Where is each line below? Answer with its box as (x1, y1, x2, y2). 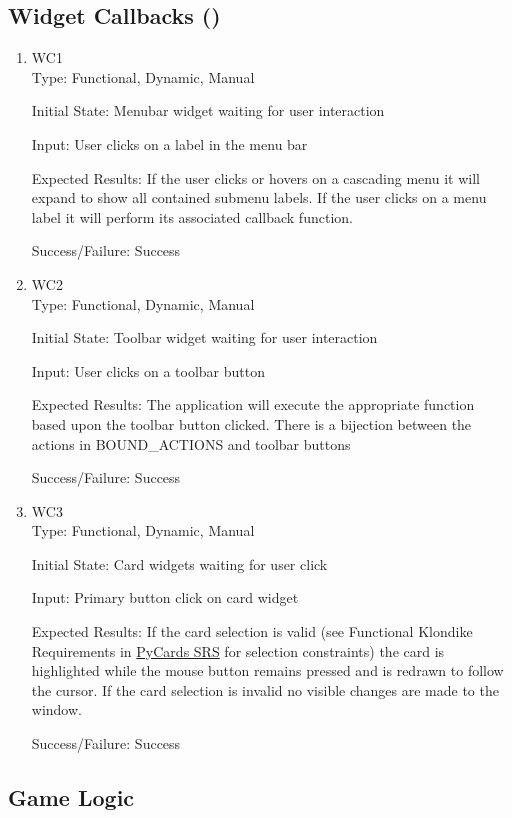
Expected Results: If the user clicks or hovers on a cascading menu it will (31, 167, 480, 188)
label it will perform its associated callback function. (31, 206, 353, 227)
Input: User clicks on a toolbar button (31, 360, 265, 381)
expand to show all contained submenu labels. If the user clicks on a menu (31, 187, 487, 208)
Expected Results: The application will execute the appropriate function (31, 394, 475, 415)
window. (31, 699, 82, 720)
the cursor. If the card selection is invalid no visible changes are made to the (31, 679, 499, 700)
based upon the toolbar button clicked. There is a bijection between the (31, 413, 472, 434)
